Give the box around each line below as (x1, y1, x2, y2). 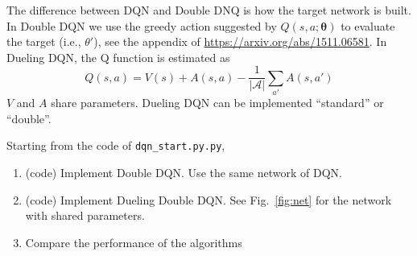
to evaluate (341, 17, 395, 34)
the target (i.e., (6, 33, 81, 50)
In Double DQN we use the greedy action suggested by (6, 17, 277, 34)
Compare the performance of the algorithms (25, 233, 242, 250)
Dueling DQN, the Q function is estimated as (6, 48, 230, 65)
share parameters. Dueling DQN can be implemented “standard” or (51, 94, 384, 111)
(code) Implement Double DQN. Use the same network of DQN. (25, 164, 342, 181)
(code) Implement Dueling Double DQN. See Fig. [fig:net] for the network (25, 191, 392, 208)
